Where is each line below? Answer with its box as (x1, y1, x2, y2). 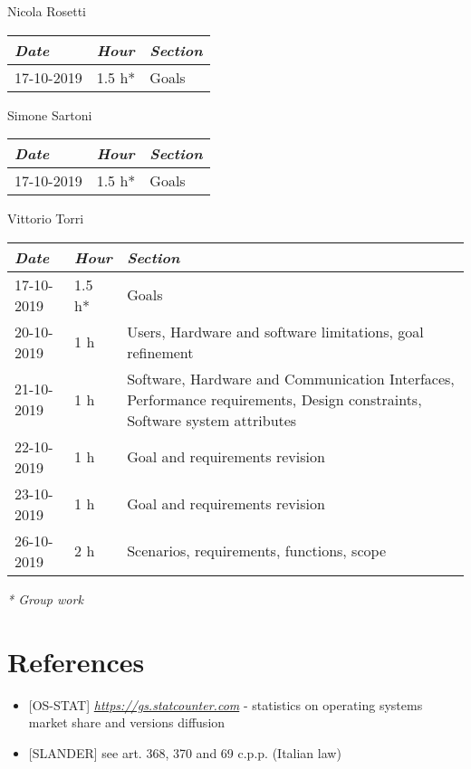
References (7, 642, 145, 679)
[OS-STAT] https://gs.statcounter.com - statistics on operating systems (28, 695, 423, 714)
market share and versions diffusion (28, 713, 226, 732)
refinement (127, 341, 194, 363)
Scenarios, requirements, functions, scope (127, 540, 386, 562)
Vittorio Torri (7, 209, 84, 228)
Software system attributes (127, 409, 297, 431)
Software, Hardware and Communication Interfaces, (127, 367, 455, 389)
